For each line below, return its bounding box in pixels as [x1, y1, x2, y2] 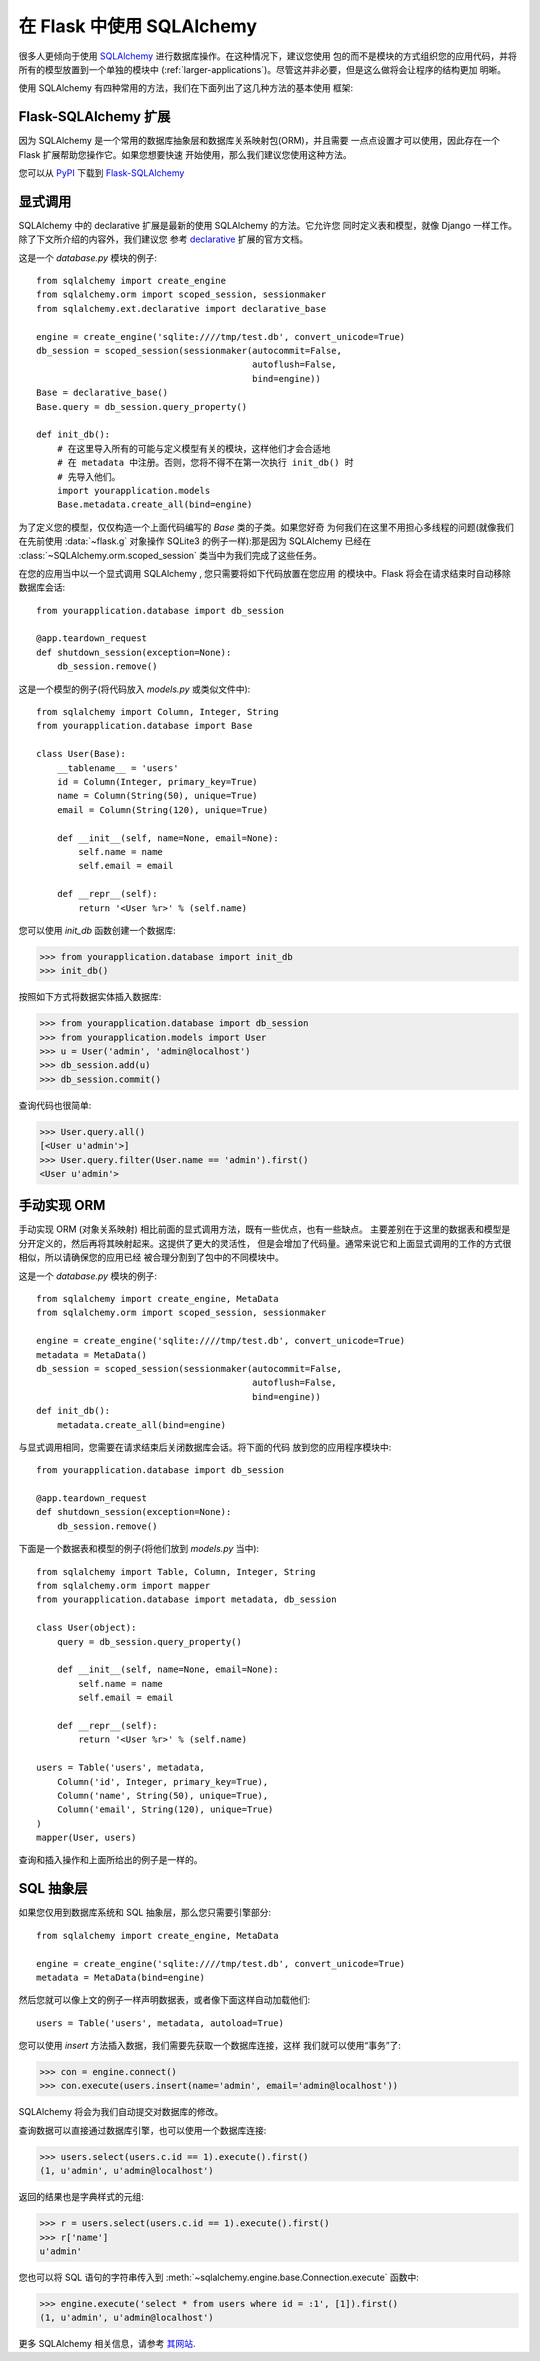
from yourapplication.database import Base [36, 720, 253, 732]
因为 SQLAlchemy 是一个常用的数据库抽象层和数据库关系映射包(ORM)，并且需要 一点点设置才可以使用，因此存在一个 [18, 135, 500, 147]
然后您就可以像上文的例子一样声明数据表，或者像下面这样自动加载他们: [18, 1994, 311, 2006]
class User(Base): [36, 748, 127, 760]
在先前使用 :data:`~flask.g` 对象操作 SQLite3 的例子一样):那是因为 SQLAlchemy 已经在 [18, 535, 372, 547]
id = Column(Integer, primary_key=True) [56, 776, 259, 787]
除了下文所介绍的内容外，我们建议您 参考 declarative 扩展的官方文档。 [18, 233, 309, 245]
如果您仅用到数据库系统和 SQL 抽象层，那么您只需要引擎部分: [18, 1906, 272, 1919]
